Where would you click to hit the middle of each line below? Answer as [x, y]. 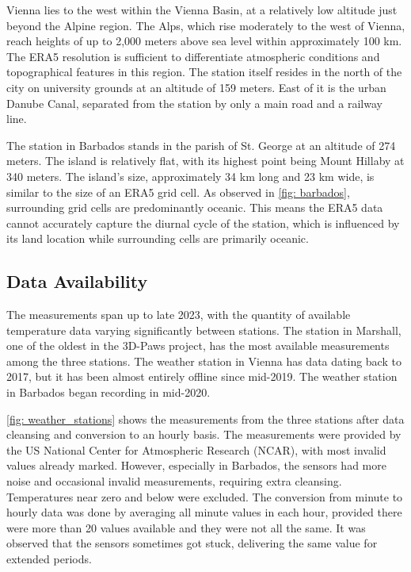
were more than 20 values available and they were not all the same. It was [186, 527]
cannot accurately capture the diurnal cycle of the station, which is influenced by [203, 223]
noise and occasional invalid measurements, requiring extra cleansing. [174, 481]
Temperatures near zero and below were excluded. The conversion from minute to [205, 496]
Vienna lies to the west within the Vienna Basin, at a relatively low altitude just [202, 10]
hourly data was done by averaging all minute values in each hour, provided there [204, 512]
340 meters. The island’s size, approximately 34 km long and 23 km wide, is [190, 176]
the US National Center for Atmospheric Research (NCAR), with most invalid [196, 449]
